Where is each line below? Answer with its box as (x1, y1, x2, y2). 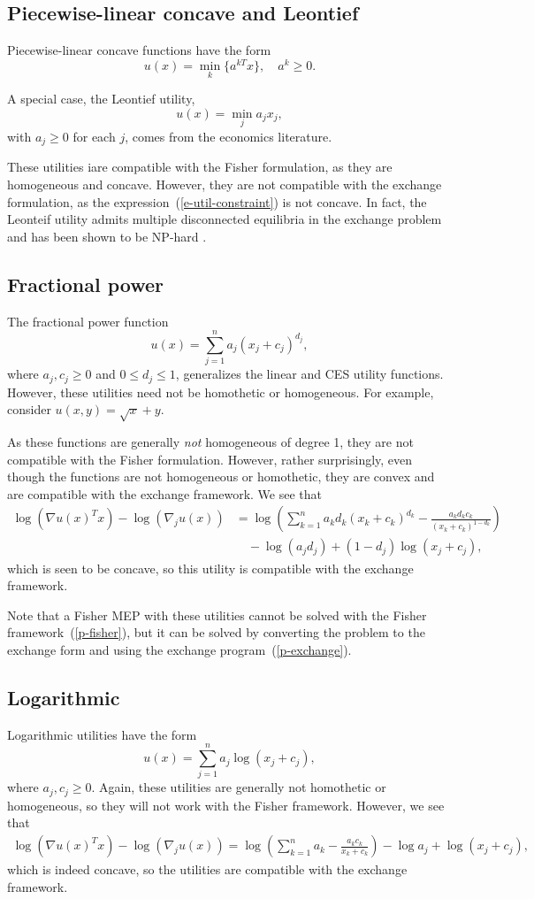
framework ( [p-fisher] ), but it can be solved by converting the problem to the (7, 623, 425, 642)
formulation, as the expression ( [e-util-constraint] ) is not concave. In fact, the (7, 192, 427, 211)
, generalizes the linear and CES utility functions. (175, 365, 444, 383)
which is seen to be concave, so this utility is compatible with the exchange (7, 558, 414, 577)
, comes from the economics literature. (125, 127, 332, 145)
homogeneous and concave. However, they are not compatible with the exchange (7, 174, 442, 193)
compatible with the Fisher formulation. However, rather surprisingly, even (7, 449, 413, 468)
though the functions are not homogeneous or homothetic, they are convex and (7, 467, 435, 486)
